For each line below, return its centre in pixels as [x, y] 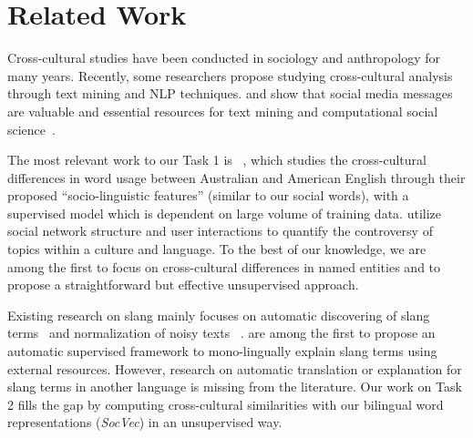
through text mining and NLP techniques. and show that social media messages [230, 93]
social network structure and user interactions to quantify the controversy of [220, 231]
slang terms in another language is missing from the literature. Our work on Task [235, 387]
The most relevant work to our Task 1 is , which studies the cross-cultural [217, 160]
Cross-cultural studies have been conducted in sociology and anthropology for [224, 58]
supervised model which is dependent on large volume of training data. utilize [224, 213]
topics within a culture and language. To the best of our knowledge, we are [217, 249]
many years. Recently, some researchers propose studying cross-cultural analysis [230, 75]
